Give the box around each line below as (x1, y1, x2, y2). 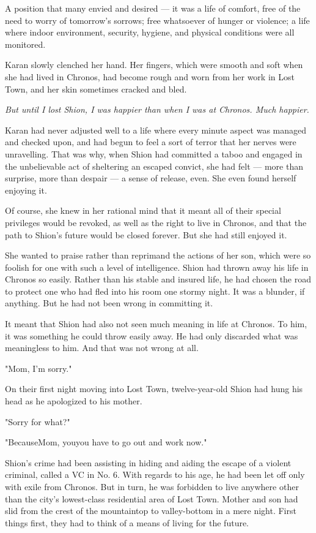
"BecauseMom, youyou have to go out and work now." (5, 436, 207, 448)
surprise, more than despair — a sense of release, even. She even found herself (5, 172, 296, 184)
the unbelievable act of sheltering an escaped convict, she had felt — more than (5, 159, 303, 172)
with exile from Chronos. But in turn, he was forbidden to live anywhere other (5, 480, 299, 493)
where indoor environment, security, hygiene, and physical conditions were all (5, 26, 295, 39)
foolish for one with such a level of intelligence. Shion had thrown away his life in (5, 260, 309, 273)
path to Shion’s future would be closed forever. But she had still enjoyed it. (5, 228, 287, 241)
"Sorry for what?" (5, 415, 70, 428)
